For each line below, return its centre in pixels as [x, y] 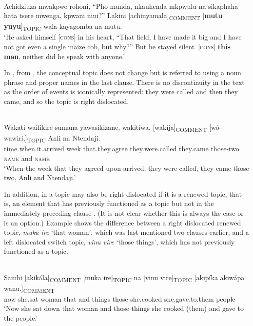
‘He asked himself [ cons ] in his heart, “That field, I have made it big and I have [123, 37]
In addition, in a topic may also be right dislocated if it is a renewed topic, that [123, 194]
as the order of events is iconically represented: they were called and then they [121, 92]
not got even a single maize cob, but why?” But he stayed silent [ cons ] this [117, 47]
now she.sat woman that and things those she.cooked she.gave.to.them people [120, 298]
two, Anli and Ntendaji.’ [40, 177]
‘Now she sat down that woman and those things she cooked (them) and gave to [124, 308]
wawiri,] [16, 138]
